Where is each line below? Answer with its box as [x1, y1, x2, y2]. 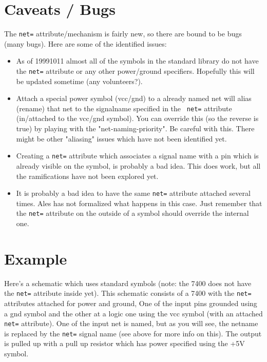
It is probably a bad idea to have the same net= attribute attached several [16, 188, 251, 198]
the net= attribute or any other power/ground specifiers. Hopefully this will [16, 65, 255, 76]
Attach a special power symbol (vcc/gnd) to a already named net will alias [16, 93, 252, 104]
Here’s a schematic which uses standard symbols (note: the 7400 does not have [4, 277, 252, 288]
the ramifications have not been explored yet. [16, 170, 159, 181]
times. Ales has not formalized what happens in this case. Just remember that [16, 197, 262, 208]
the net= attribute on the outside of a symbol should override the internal [16, 208, 249, 218]
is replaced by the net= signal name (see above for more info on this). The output [4, 328, 262, 338]
